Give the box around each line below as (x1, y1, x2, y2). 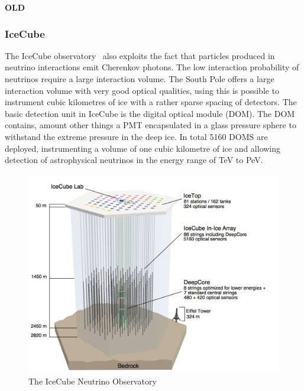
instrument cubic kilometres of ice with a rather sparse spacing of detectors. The (5, 96, 297, 108)
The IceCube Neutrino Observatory (28, 374, 157, 387)
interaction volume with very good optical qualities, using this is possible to (5, 84, 280, 96)
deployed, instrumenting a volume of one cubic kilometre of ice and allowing (5, 142, 281, 154)
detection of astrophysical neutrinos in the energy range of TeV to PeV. (5, 154, 263, 166)
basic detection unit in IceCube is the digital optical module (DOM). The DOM (5, 107, 295, 119)
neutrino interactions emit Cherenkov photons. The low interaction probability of (5, 61, 299, 73)
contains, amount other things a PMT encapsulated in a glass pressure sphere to (5, 119, 296, 131)
